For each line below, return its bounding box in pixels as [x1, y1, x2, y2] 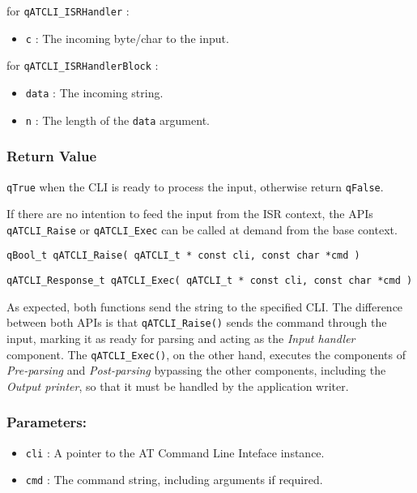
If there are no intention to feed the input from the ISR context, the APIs [6, 205, 373, 222]
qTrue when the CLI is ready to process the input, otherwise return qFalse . [6, 178, 384, 195]
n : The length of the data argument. [25, 111, 210, 128]
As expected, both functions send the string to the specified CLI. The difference [6, 298, 403, 315]
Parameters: [6, 412, 87, 432]
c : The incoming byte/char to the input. [25, 29, 229, 46]
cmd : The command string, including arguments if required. [25, 471, 323, 488]
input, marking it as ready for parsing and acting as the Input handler [6, 329, 355, 346]
